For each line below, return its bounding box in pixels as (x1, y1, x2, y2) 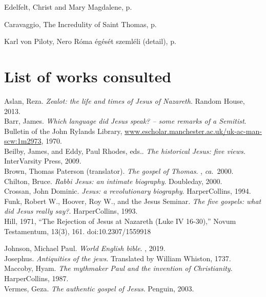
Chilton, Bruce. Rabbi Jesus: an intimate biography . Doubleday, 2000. (4, 175, 222, 186)
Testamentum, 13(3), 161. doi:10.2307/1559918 (4, 225, 151, 236)
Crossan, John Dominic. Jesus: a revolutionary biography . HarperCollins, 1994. (4, 186, 251, 196)
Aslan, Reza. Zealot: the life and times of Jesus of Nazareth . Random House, (4, 95, 245, 106)
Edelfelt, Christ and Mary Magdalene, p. (4, 2, 132, 12)
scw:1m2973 (4, 135, 42, 146)
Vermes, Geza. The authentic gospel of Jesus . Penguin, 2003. (4, 283, 194, 293)
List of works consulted (4, 65, 172, 86)
